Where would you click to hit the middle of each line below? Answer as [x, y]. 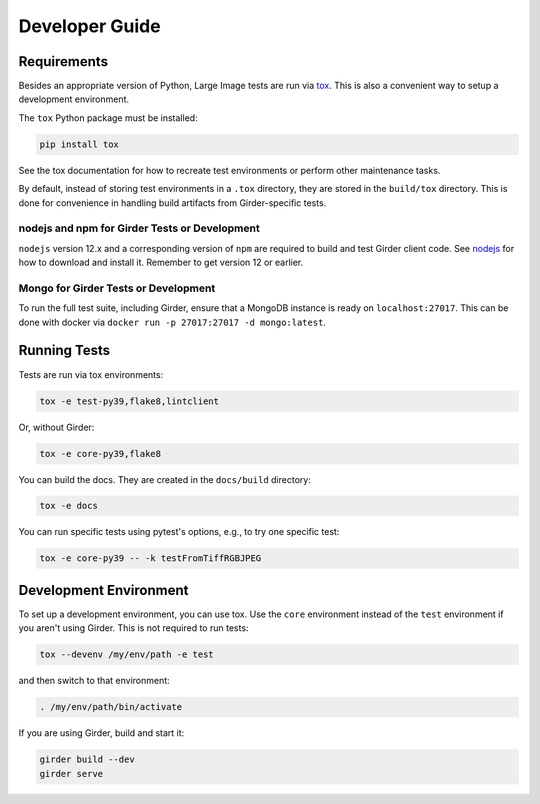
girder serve [71, 773]
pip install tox [79, 144]
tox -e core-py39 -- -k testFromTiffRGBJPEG [150, 558]
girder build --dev [87, 759]
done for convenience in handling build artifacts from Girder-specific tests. [172, 202]
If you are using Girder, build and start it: [101, 733]
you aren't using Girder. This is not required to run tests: [133, 628]
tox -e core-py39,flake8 [100, 453]
